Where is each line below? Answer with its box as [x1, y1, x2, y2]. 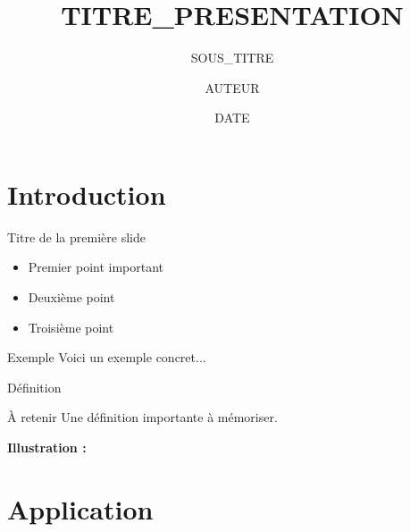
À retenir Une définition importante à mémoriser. [7, 408, 278, 426]
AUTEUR [205, 78, 260, 97]
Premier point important [28, 258, 164, 276]
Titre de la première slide [7, 227, 146, 246]
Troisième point [28, 317, 114, 336]
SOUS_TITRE [190, 48, 274, 67]
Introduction [7, 175, 166, 212]
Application [7, 490, 154, 527]
